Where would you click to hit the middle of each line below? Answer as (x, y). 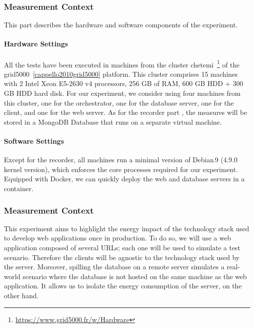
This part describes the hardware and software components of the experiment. (121, 25)
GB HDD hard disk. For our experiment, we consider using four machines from (122, 93)
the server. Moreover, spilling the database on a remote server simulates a (114, 267)
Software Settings (34, 141)
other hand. (21, 295)
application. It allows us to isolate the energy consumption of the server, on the (123, 286)
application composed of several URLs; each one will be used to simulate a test (122, 247)
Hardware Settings (36, 44)
